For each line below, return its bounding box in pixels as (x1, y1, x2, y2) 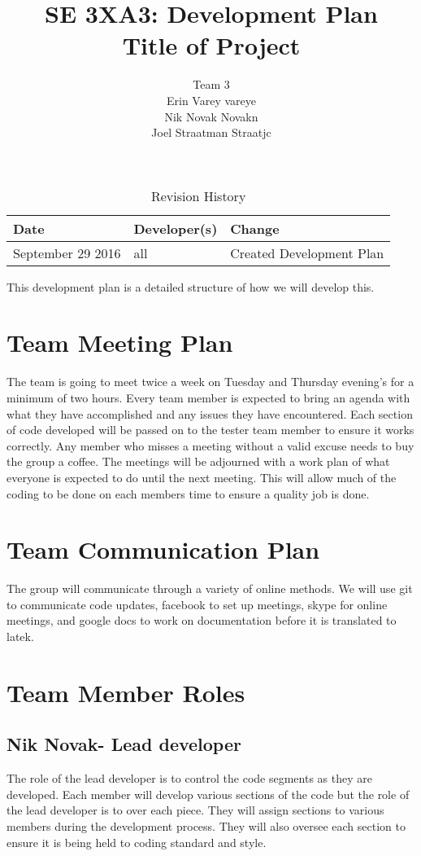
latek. (7, 628, 34, 645)
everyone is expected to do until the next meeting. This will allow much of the (7, 468, 397, 485)
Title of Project (122, 29, 301, 62)
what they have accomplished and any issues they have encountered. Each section (7, 405, 413, 422)
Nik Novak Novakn (164, 108, 258, 125)
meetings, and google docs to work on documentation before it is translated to (7, 612, 397, 629)
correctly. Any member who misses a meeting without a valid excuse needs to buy (7, 437, 414, 454)
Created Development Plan (230, 243, 384, 262)
